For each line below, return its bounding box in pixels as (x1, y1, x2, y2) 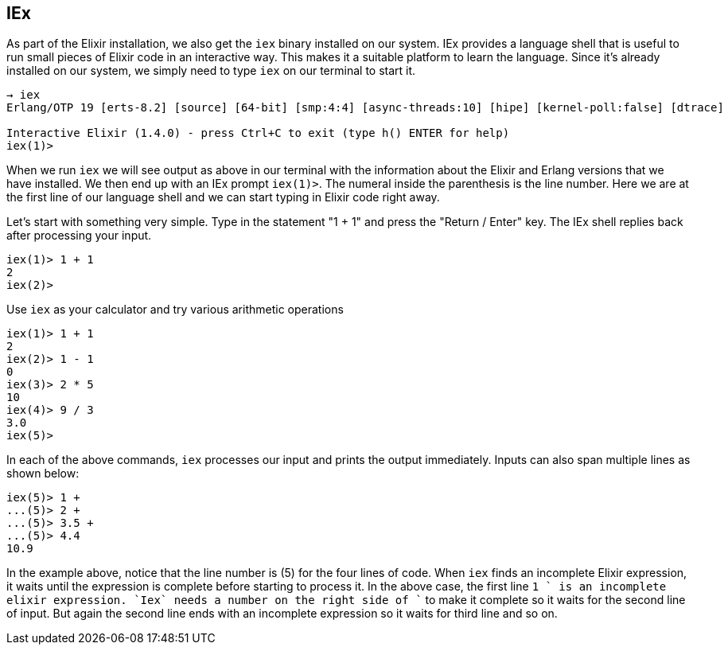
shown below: (6, 466, 80, 481)
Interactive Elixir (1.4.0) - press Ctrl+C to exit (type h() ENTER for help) (6, 127, 510, 140)
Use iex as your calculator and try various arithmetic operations (6, 302, 344, 317)
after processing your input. (6, 228, 152, 243)
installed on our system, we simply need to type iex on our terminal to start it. (6, 64, 416, 78)
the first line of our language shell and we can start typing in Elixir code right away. (6, 190, 440, 205)
